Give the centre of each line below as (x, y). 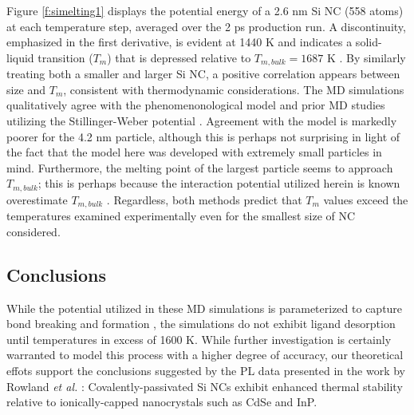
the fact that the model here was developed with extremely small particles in (194, 152)
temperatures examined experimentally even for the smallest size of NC (181, 216)
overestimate (37, 199)
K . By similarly (366, 57)
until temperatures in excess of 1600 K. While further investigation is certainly (199, 339)
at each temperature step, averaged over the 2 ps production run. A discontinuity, (206, 26)
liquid (20, 57)
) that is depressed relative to (179, 57)
